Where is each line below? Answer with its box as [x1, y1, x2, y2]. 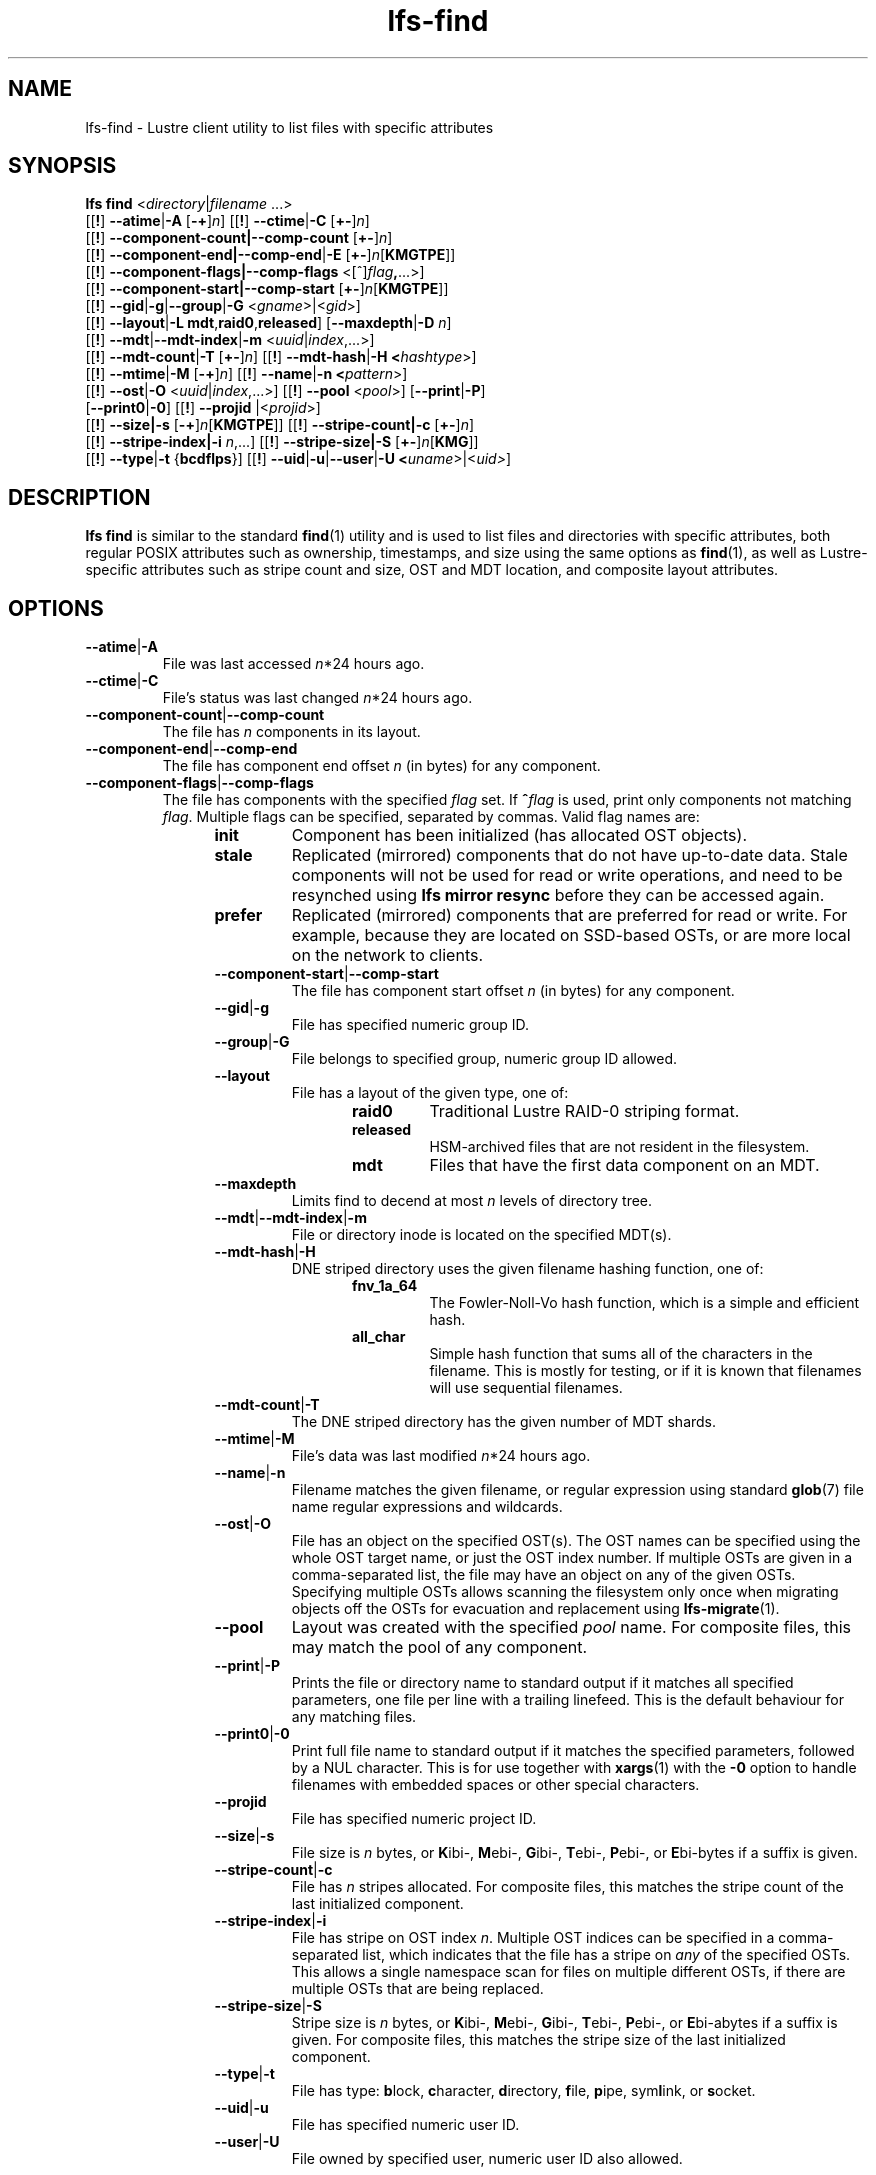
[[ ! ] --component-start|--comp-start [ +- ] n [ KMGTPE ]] [85, 280, 449, 298]
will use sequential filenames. [429, 1379, 623, 1397]
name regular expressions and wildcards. [291, 1498, 563, 1516]
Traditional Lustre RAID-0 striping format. [429, 1101, 740, 1122]
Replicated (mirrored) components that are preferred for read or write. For [291, 905, 848, 926]
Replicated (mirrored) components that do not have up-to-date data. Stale [291, 845, 848, 866]
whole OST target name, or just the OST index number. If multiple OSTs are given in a [291, 1549, 853, 1567]
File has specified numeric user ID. [291, 2116, 520, 2134]
